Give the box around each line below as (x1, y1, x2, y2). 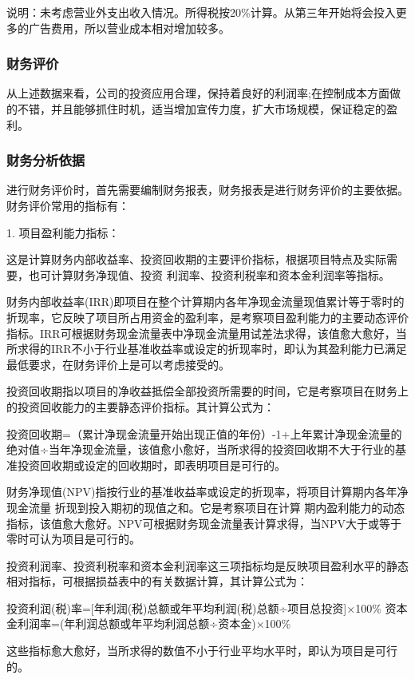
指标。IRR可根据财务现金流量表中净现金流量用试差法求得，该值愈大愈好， (6, 324, 396, 341)
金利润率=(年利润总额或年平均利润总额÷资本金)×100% (6, 615, 291, 632)
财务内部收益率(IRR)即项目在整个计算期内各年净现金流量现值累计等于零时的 (6, 293, 405, 310)
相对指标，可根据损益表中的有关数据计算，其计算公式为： (6, 573, 308, 590)
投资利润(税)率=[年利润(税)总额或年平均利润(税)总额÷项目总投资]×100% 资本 (6, 599, 408, 616)
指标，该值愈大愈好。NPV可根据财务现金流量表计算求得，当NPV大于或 (6, 514, 380, 531)
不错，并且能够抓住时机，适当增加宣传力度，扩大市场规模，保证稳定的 (17, 101, 386, 117)
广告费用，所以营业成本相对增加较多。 (28, 19, 230, 36)
